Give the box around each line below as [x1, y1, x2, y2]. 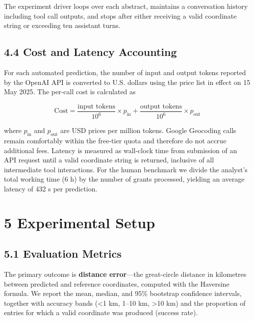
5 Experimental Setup [4, 212, 155, 232]
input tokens [77, 103, 115, 110]
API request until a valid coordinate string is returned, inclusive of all [4, 155, 214, 165]
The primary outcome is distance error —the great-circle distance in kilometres [4, 269, 247, 279]
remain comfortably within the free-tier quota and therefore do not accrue [4, 135, 227, 145]
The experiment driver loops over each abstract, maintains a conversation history [4, 1, 248, 11]
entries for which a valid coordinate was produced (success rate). [4, 307, 198, 318]
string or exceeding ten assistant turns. [4, 20, 121, 30]
